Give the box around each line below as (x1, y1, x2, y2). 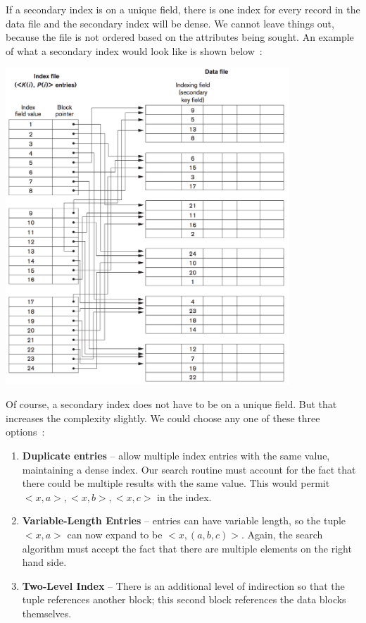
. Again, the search (241, 527, 323, 542)
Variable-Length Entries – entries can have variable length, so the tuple (22, 513, 346, 528)
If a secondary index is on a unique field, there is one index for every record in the (6, 2, 360, 16)
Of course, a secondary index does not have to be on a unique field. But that (6, 397, 337, 412)
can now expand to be (67, 527, 163, 542)
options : (6, 424, 45, 439)
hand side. (22, 555, 67, 569)
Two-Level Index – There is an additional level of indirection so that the (22, 578, 345, 593)
